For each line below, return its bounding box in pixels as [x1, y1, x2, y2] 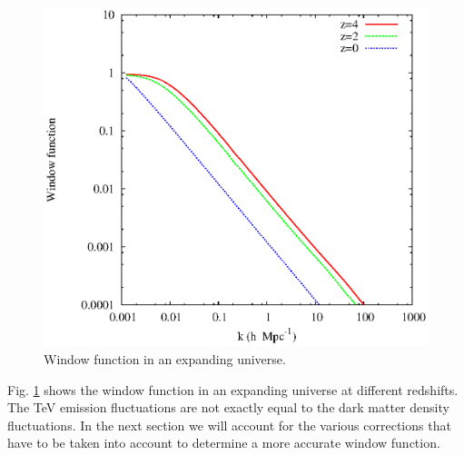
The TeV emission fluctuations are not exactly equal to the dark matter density [7, 398, 449, 417]
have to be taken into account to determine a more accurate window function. [7, 433, 440, 452]
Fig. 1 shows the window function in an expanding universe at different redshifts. [7, 380, 459, 399]
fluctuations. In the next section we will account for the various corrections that [7, 415, 451, 434]
